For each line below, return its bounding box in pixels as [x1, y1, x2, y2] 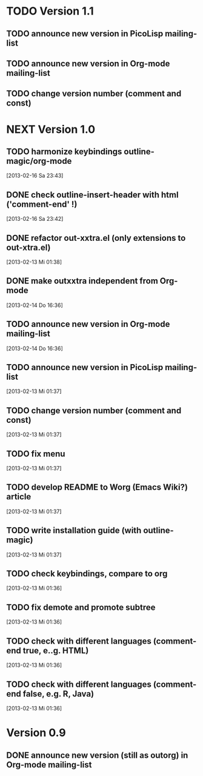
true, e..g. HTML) [22, 645, 89, 656]
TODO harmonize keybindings [6, 146, 122, 157]
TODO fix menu [6, 448, 65, 459]
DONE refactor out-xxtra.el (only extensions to [6, 232, 186, 243]
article [6, 491, 32, 502]
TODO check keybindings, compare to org [6, 569, 168, 579]
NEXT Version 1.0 [6, 123, 96, 136]
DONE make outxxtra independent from [6, 276, 159, 286]
